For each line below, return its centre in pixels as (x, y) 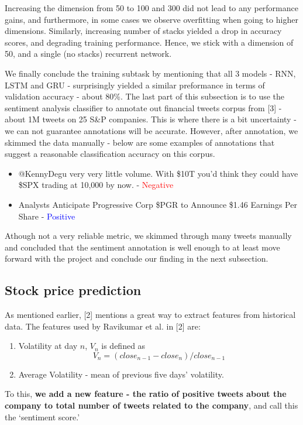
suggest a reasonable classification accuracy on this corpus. (110, 154)
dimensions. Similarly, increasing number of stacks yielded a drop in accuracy (143, 31)
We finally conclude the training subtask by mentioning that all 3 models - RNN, (150, 73)
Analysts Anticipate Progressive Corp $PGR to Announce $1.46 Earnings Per (158, 204)
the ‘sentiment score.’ (42, 417)
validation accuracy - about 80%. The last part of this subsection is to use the (145, 96)
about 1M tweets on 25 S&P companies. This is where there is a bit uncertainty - (151, 119)
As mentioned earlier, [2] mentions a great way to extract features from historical (150, 315)
